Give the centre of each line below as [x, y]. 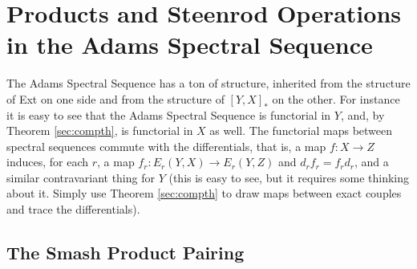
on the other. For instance [336, 98]
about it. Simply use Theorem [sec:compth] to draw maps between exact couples [204, 193]
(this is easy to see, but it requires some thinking [289, 177]
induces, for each [48, 162]
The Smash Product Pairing [126, 253]
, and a [372, 162]
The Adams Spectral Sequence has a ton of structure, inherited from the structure [208, 83]
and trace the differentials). [73, 209]
